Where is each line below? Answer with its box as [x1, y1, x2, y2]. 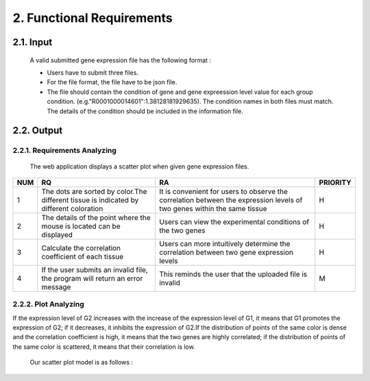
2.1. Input [12, 36, 53, 48]
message [41, 282, 71, 291]
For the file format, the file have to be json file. [47, 78, 177, 86]
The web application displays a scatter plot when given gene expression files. [29, 162, 249, 171]
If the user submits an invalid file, [41, 265, 149, 274]
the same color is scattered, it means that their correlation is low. [12, 343, 195, 351]
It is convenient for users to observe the [158, 186, 288, 196]
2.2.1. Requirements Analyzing [12, 146, 116, 156]
